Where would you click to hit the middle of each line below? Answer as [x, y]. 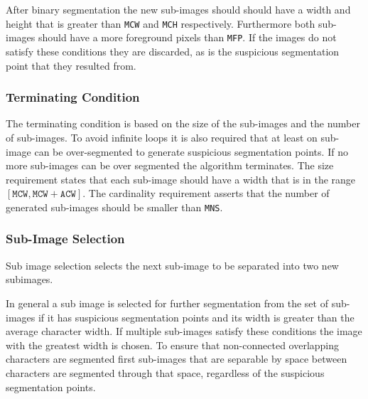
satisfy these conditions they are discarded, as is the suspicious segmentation [173, 51]
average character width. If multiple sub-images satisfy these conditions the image [184, 331]
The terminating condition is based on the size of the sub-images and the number [183, 123]
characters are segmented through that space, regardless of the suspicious [165, 372]
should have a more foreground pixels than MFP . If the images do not [187, 37]
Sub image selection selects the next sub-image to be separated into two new [172, 265]
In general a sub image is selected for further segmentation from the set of [167, 303]
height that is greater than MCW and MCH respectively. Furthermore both [161, 23]
